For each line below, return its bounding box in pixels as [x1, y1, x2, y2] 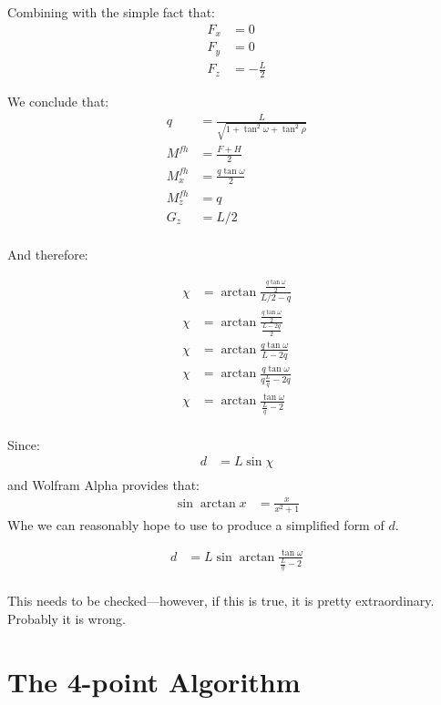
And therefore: [7, 244, 88, 263]
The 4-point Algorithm [7, 662, 301, 700]
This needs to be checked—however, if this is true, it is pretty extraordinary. [7, 591, 435, 610]
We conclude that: [7, 91, 109, 110]
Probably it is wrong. [7, 609, 126, 628]
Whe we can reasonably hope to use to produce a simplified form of [7, 515, 385, 534]
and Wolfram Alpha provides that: [7, 475, 200, 495]
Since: [7, 434, 40, 454]
